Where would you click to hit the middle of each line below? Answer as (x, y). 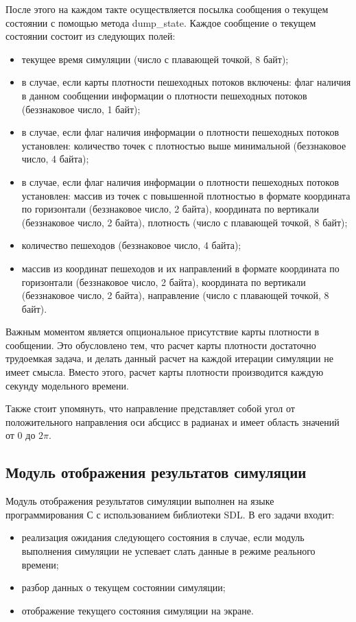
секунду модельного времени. (67, 385)
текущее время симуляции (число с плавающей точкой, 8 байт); (155, 59)
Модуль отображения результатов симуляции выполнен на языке (140, 501)
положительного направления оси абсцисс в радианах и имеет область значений (173, 421)
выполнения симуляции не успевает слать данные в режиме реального (168, 551)
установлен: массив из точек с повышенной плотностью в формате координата (186, 195)
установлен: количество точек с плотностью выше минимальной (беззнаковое (184, 145)
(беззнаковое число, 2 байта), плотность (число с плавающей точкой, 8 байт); (185, 222)
